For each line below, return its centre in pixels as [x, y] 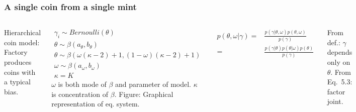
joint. [335, 101]
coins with [20, 72]
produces [18, 62]
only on [339, 62]
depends [340, 52]
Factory [16, 52]
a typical [17, 82]
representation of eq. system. [96, 104]
